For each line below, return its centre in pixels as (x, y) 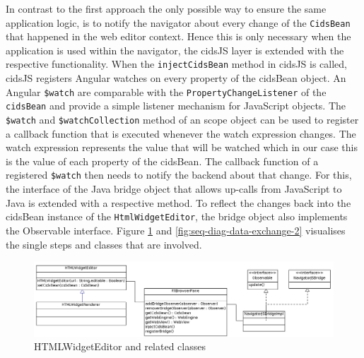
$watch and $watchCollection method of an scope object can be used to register (182, 119)
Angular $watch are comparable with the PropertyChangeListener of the (166, 91)
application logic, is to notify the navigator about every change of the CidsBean (178, 22)
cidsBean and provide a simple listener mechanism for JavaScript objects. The (176, 106)
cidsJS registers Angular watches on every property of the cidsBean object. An (176, 78)
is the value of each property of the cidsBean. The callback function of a (162, 161)
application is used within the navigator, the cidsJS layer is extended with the (175, 50)
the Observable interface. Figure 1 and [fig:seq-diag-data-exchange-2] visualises (176, 230)
